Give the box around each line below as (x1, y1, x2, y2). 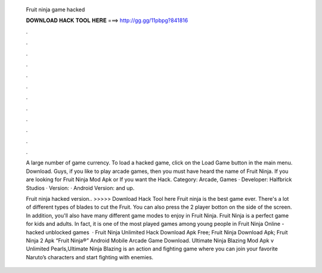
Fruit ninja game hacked (26, 6, 85, 13)
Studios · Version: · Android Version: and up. (26, 184, 135, 191)
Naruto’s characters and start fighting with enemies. (26, 253, 154, 260)
